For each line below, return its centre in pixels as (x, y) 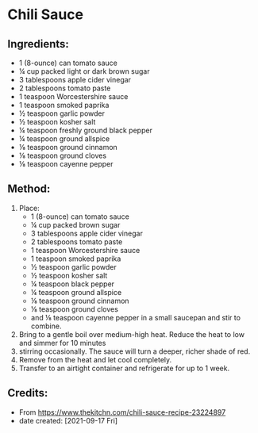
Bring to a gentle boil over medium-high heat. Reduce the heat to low (132, 334)
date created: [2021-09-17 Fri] (68, 420)
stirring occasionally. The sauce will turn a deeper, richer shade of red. (135, 351)
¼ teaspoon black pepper (73, 284)
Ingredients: (38, 44)
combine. (46, 326)
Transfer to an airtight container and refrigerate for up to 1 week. (124, 368)
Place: (29, 208)
